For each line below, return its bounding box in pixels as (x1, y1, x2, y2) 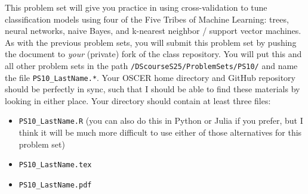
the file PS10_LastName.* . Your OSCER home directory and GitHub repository (5, 71, 295, 83)
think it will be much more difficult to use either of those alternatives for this (19, 126, 302, 139)
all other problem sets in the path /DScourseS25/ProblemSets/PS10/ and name (5, 59, 298, 71)
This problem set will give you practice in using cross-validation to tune (5, 1, 267, 13)
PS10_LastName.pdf (19, 180, 92, 189)
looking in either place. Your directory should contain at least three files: (5, 94, 271, 107)
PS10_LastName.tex (19, 161, 92, 170)
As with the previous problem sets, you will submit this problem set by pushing (5, 36, 297, 48)
